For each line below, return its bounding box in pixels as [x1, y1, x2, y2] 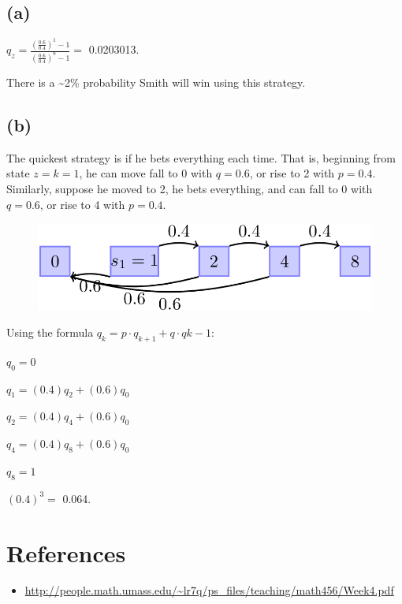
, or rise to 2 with [249, 165, 335, 181]
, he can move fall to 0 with [79, 165, 213, 181]
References [6, 536, 126, 569]
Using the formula [6, 323, 94, 340]
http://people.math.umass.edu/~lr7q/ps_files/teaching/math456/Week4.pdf [24, 582, 394, 598]
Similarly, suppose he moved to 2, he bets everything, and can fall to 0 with [6, 180, 373, 196]
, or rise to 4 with [39, 196, 125, 212]
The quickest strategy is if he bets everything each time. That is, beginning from [6, 149, 396, 166]
